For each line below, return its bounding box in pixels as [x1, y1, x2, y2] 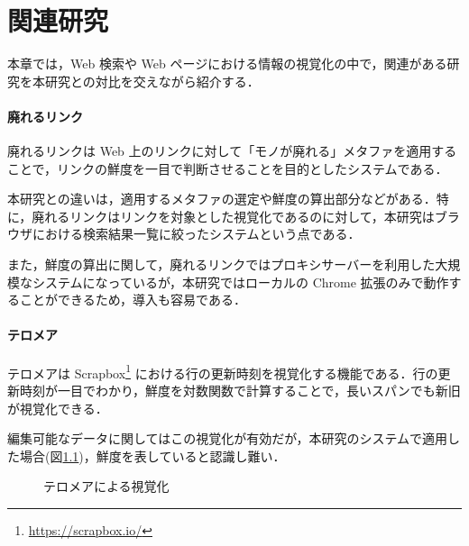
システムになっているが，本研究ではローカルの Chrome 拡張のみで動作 [32, 272, 449, 291]
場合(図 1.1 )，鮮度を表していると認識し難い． [19, 446, 286, 465]
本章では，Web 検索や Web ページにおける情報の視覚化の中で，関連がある [7, 54, 447, 73]
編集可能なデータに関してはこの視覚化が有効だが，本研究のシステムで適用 [7, 429, 448, 448]
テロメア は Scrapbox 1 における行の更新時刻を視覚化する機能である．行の [7, 360, 438, 382]
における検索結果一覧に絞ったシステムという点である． [32, 224, 361, 243]
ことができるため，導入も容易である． [19, 290, 246, 309]
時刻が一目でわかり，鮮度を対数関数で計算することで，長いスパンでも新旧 [19, 380, 461, 399]
